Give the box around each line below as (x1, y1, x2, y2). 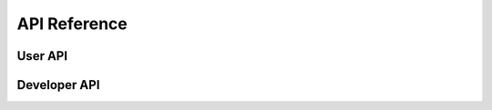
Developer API (16, 77, 100, 93)
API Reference (16, 14, 128, 34)
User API (16, 48, 68, 64)
